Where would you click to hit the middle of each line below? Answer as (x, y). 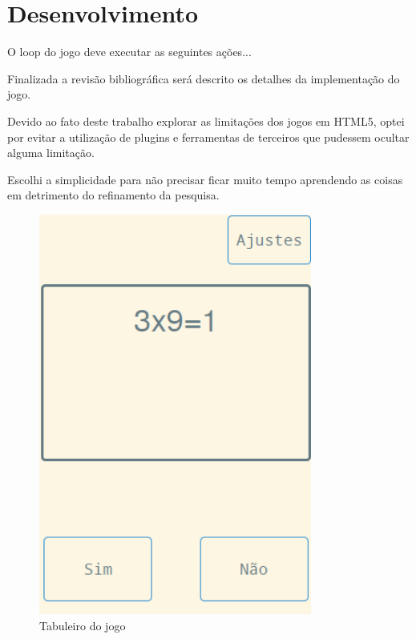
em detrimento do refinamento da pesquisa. (113, 195)
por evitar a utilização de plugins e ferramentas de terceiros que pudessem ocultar (208, 137)
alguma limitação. (51, 153)
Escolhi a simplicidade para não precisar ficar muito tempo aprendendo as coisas (205, 179)
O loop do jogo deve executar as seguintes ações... (129, 52)
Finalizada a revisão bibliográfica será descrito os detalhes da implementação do (204, 78)
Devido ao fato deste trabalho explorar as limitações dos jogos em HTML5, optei (206, 121)
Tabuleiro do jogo (83, 625)
